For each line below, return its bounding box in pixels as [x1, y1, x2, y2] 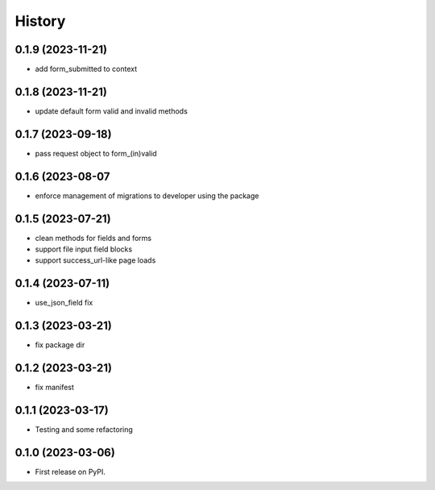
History [14, 12, 66, 30]
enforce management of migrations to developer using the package [35, 190, 259, 201]
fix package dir [35, 340, 85, 350]
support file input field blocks [35, 244, 133, 254]
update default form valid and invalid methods [35, 106, 188, 116]
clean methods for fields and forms [35, 233, 152, 243]
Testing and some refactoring [35, 425, 133, 434]
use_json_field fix [35, 298, 93, 308]
